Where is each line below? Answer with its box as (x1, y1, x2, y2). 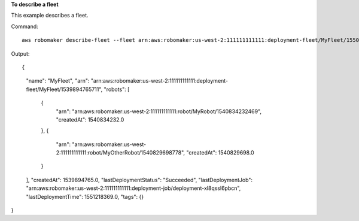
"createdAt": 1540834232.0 (56, 116, 124, 123)
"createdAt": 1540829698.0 (186, 149, 254, 156)
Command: (11, 23, 38, 30)
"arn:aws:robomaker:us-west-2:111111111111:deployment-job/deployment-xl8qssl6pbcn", (26, 184, 241, 192)
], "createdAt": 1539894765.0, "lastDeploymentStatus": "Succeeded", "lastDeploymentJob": (26, 176, 253, 183)
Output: (11, 50, 30, 57)
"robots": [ (104, 86, 130, 93)
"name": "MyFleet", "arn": (26, 77, 90, 84)
